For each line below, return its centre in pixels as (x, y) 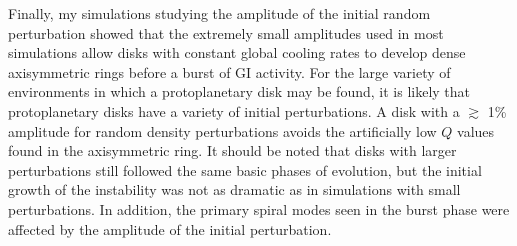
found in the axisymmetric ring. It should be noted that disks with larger (232, 150)
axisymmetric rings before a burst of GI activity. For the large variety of (229, 71)
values (476, 130)
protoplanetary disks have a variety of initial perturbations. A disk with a (234, 110)
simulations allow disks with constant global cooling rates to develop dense (237, 52)
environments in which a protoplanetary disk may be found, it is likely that (239, 91)
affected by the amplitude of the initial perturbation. (170, 228)
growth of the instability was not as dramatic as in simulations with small (234, 189)
